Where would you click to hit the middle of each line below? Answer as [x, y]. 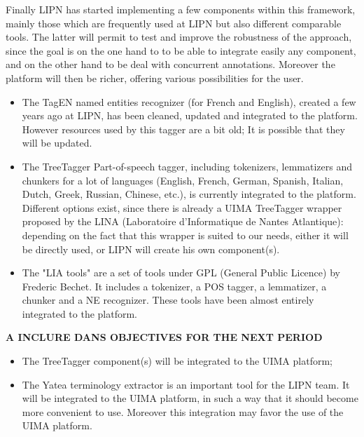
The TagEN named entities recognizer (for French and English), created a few [189, 101]
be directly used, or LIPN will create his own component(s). [151, 249]
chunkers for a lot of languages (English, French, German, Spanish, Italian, [183, 180]
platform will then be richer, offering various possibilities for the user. [155, 78]
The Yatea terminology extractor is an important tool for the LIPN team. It [186, 384]
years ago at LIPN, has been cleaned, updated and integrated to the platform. [190, 115]
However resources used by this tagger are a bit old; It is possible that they [183, 129]
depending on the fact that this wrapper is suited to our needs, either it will [185, 235]
